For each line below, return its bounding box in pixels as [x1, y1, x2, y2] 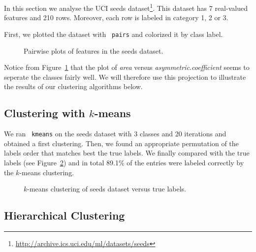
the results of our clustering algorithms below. [4, 81, 143, 92]
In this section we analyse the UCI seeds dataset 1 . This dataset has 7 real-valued [4, 1, 248, 13]
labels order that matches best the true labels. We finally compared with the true [4, 148, 250, 158]
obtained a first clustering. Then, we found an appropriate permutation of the [4, 138, 239, 148]
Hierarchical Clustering [4, 208, 125, 223]
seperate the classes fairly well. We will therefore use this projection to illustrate [4, 71, 246, 82]
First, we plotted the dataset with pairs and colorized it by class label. [4, 29, 223, 39]
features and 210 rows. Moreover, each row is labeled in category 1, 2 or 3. [4, 12, 228, 23]
